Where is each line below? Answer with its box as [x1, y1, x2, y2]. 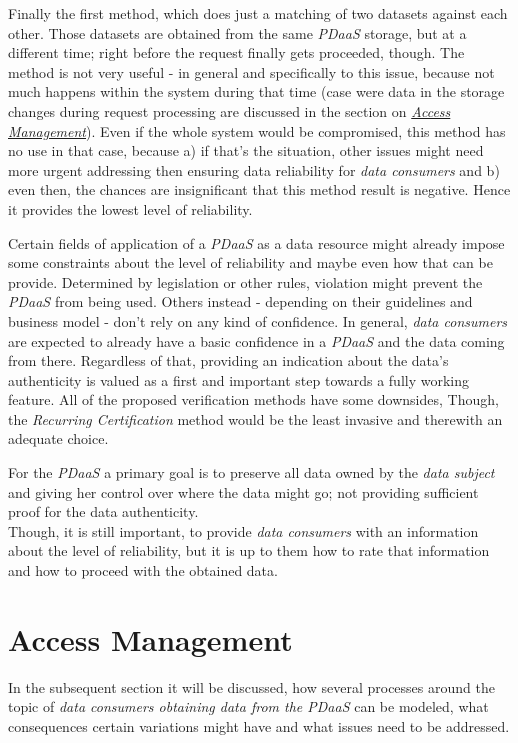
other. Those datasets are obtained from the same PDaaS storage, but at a [8, 22, 467, 43]
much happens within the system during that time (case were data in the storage [8, 81, 505, 102]
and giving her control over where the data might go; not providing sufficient [8, 481, 479, 502]
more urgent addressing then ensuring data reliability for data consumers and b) [8, 159, 500, 180]
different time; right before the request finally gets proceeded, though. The [8, 42, 465, 63]
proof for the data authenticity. [8, 501, 199, 522]
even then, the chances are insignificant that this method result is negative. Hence [8, 179, 511, 200]
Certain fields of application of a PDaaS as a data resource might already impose [8, 232, 505, 253]
